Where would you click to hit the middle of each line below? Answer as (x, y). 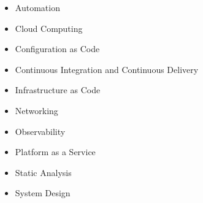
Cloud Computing (49, 28)
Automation (37, 7)
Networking (36, 110)
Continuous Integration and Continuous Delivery (107, 69)
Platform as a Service (55, 152)
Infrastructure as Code (58, 90)
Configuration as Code (57, 49)
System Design (43, 193)
